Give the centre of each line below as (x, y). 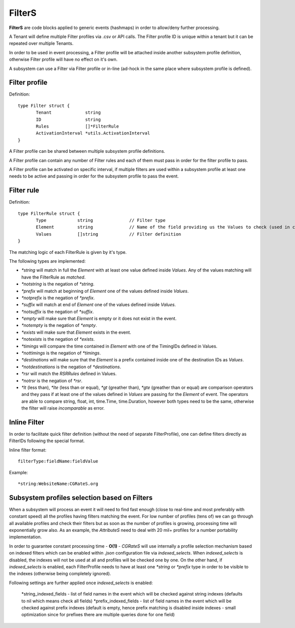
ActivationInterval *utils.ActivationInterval (93, 133)
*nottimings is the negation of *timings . (61, 353)
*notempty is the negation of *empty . (59, 325)
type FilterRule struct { (49, 213)
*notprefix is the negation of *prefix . (58, 298)
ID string (68, 119)
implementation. (25, 537)
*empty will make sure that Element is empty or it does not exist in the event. (99, 318)
